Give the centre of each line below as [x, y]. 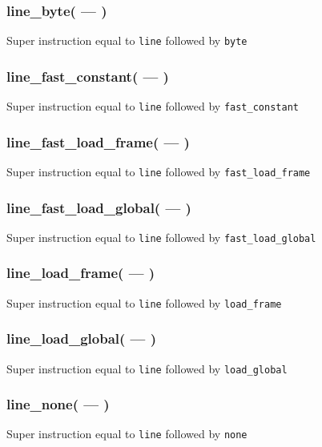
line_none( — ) [58, 404]
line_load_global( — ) [81, 338]
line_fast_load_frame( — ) [98, 141]
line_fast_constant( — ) [88, 76]
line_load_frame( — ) [81, 273]
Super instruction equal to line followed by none [127, 434]
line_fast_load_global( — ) [99, 207]
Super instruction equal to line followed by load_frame [144, 302]
